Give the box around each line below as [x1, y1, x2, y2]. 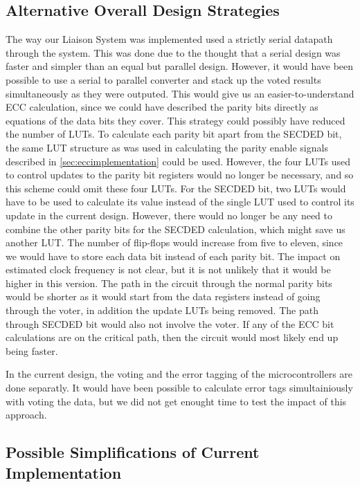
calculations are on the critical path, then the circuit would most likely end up [6, 330, 339, 344]
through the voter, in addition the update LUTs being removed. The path [6, 303, 318, 318]
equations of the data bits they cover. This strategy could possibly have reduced [6, 113, 345, 127]
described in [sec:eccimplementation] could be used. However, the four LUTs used [6, 154, 351, 168]
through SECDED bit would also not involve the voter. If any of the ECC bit [6, 316, 334, 331]
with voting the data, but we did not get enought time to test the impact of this [6, 394, 347, 408]
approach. [6, 407, 47, 422]
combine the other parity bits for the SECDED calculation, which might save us [6, 221, 345, 236]
